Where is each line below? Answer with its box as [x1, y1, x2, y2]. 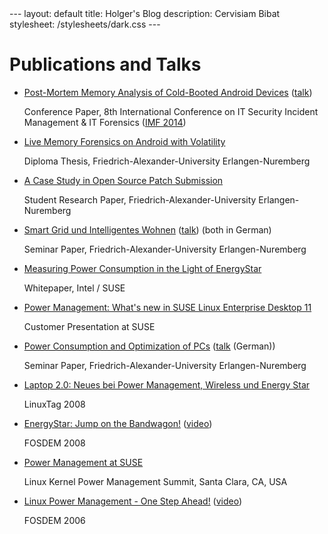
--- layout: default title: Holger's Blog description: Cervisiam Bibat [9, 8, 281, 19]
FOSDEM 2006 [23, 514, 86, 526]
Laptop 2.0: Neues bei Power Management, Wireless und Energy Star [23, 378, 311, 391]
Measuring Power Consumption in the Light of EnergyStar [23, 262, 262, 274]
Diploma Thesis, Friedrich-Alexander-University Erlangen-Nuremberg [23, 155, 311, 167]
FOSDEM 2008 [23, 437, 86, 449]
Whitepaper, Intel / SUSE [23, 282, 126, 294]
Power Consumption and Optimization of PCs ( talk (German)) [23, 340, 276, 352]
